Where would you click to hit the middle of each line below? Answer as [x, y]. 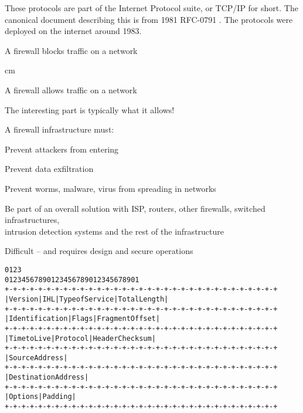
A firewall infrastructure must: [59, 129]
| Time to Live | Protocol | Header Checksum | [80, 338]
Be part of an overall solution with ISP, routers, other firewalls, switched [135, 208]
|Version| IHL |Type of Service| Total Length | [87, 299]
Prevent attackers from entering [62, 149]
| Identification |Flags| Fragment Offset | [82, 319]
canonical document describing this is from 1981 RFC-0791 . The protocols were [149, 19]
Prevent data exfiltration [49, 169]
